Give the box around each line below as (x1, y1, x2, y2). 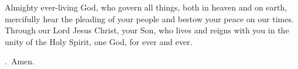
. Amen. (5, 55, 35, 67)
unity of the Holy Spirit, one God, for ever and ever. (5, 35, 193, 47)
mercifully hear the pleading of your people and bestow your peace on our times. (5, 12, 294, 25)
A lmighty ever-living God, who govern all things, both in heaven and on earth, (5, 1, 287, 13)
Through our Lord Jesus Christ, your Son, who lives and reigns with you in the (5, 24, 289, 36)
